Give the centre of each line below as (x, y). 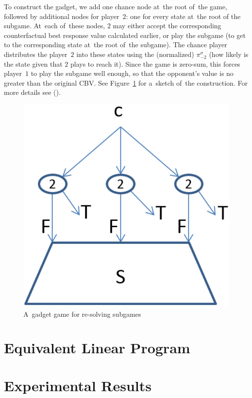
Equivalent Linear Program (97, 347)
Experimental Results (78, 385)
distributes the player (36, 54)
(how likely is (229, 54)
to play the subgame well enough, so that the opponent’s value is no (132, 73)
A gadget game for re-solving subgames (82, 314)
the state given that (33, 63)
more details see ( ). (32, 92)
